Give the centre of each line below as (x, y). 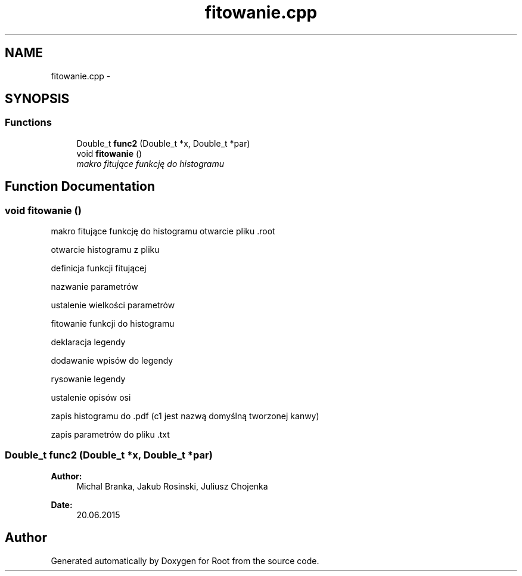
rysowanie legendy (88, 379)
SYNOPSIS (37, 99)
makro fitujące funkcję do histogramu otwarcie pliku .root (163, 231)
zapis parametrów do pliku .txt (110, 435)
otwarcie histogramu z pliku (105, 250)
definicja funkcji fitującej (99, 268)
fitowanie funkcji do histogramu (113, 324)
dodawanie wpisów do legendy (112, 361)
